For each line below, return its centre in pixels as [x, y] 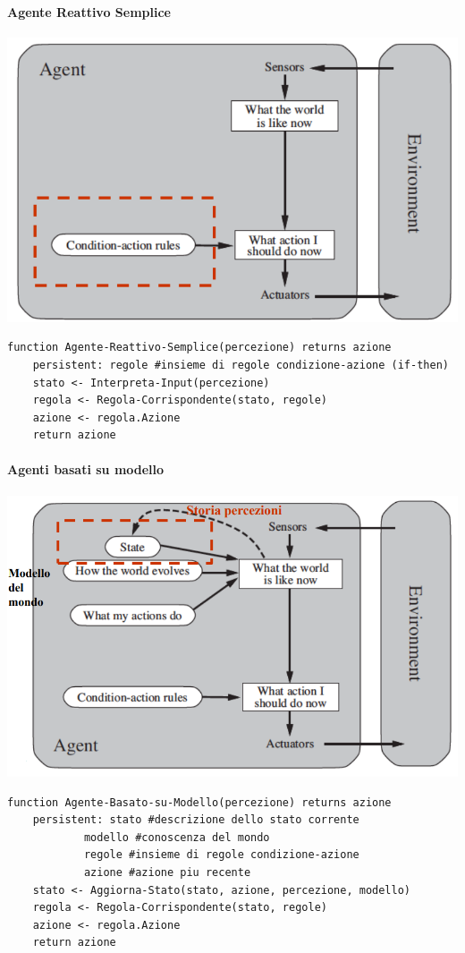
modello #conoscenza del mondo [177, 837]
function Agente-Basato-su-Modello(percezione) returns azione [199, 802]
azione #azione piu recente [167, 873]
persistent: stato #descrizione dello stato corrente [196, 820]
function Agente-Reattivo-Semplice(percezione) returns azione [199, 348]
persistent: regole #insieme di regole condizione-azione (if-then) [241, 365]
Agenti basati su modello [86, 469]
